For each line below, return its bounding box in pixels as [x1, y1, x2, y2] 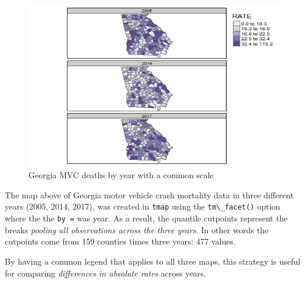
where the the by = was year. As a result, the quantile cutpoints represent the [5, 212, 288, 224]
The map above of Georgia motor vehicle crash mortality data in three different [5, 188, 294, 201]
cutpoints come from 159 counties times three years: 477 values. [5, 235, 236, 247]
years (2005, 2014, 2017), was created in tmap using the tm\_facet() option [5, 200, 281, 213]
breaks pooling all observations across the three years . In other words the [5, 223, 269, 236]
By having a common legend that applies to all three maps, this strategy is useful [5, 255, 301, 267]
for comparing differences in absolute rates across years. [5, 266, 206, 279]
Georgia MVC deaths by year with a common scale [28, 169, 214, 181]
